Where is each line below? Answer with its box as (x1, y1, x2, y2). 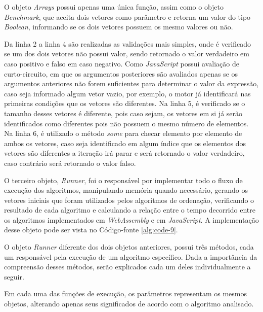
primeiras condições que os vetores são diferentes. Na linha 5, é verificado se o (4, 98, 245, 109)
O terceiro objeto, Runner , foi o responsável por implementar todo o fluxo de (4, 175, 243, 185)
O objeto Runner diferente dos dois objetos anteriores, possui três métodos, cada (4, 241, 254, 252)
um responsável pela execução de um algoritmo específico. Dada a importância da (4, 251, 257, 262)
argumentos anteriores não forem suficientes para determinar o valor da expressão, (4, 78, 259, 89)
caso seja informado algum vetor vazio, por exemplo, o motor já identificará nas (4, 88, 251, 98)
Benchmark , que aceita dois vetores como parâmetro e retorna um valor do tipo (4, 11, 251, 22)
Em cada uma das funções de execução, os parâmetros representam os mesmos (4, 288, 247, 299)
